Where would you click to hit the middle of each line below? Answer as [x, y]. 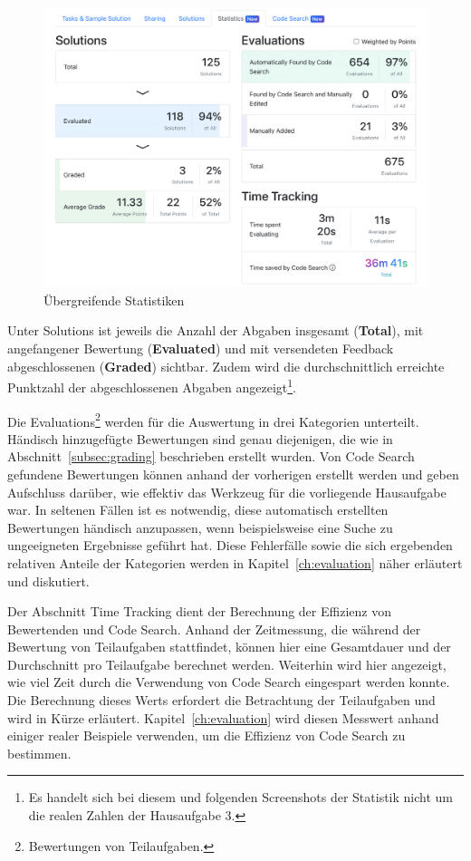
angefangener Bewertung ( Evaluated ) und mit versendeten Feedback [201, 348]
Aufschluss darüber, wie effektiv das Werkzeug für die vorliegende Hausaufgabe [227, 492]
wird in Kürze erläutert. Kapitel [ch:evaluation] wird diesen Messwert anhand [223, 717]
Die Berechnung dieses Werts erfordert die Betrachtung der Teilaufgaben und [221, 700]
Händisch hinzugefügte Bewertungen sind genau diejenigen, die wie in [200, 438]
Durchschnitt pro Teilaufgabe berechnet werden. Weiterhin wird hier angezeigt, [227, 664]
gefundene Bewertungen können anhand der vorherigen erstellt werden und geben [233, 474]
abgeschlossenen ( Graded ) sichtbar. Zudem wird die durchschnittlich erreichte [226, 366]
